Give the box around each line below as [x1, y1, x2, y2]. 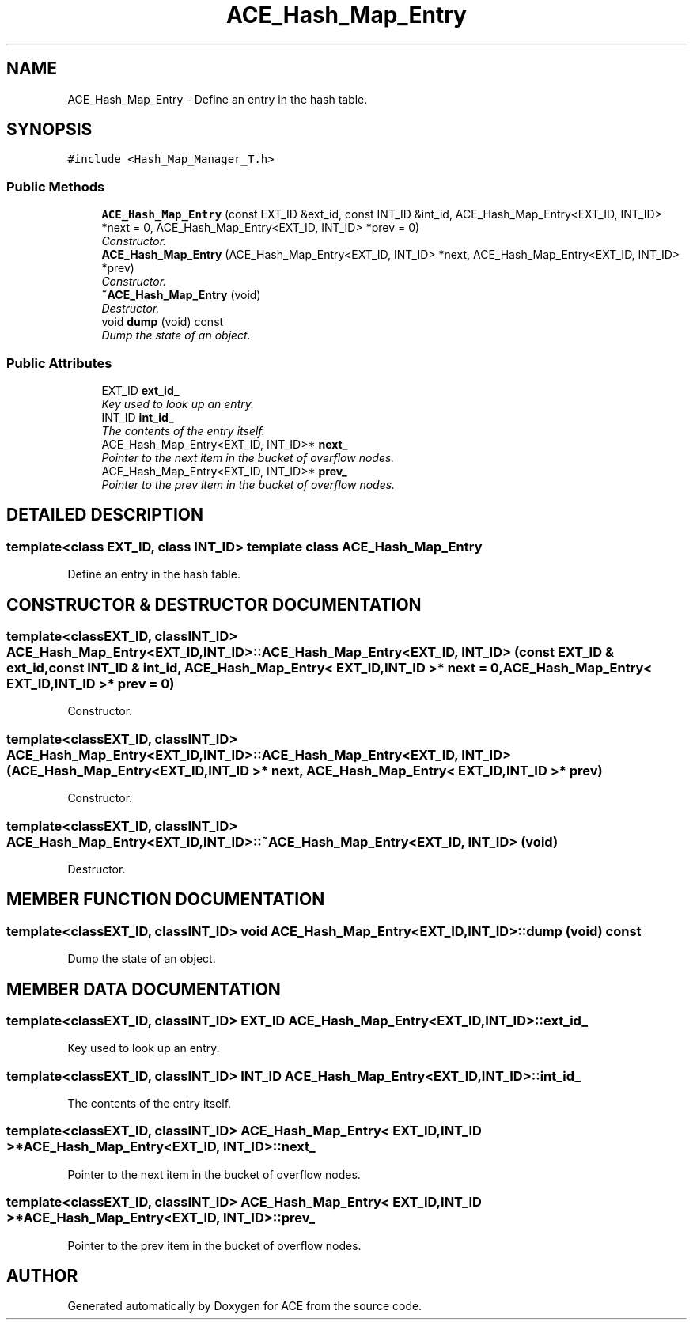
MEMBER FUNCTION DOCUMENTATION [6, 889, 325, 910]
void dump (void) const [101, 315, 224, 329]
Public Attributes [6, 354, 112, 371]
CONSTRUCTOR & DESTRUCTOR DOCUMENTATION [6, 594, 422, 615]
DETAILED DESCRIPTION [6, 505, 204, 525]
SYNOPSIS [6, 119, 93, 140]
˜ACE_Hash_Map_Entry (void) [101, 288, 261, 302]
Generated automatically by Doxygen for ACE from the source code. [67, 1299, 422, 1313]
